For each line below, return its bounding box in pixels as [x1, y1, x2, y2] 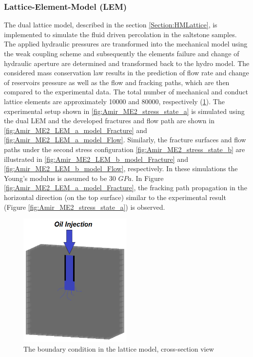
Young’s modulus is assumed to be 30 [4, 173, 116, 183]
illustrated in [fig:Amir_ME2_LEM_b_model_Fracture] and [4, 154, 188, 164]
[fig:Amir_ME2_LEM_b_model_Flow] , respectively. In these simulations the [4, 163, 238, 174]
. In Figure [131, 173, 164, 183]
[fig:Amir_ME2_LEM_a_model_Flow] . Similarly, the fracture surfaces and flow [4, 134, 246, 145]
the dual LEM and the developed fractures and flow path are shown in [4, 115, 214, 126]
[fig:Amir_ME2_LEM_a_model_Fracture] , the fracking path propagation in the [4, 182, 247, 193]
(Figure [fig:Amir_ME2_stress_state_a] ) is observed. [4, 201, 165, 212]
